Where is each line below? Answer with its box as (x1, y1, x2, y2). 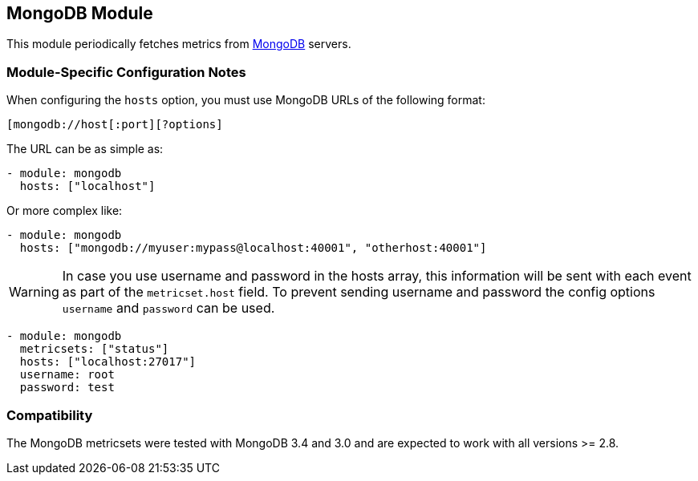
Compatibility (6, 406, 93, 423)
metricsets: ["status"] (19, 342, 169, 356)
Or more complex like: (6, 204, 123, 218)
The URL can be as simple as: (6, 142, 164, 156)
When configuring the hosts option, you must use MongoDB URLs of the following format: (6, 93, 485, 107)
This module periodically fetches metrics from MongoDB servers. (6, 37, 351, 51)
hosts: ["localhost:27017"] (19, 355, 197, 369)
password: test (19, 381, 115, 394)
